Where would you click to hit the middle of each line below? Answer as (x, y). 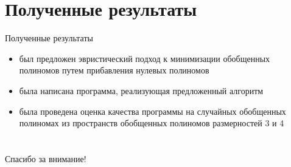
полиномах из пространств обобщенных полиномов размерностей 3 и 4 (152, 123)
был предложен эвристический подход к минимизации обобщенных (145, 58)
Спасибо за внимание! (46, 158)
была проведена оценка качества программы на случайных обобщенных (153, 111)
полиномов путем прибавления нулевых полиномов (114, 70)
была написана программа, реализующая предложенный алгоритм (141, 90)
